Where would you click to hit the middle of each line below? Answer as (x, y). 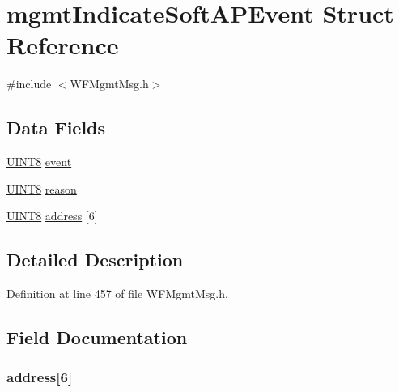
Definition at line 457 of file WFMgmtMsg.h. (117, 294)
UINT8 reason (42, 188)
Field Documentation (97, 337)
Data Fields (56, 128)
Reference (63, 45)
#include (29, 84)
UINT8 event (39, 162)
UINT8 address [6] (52, 216)
